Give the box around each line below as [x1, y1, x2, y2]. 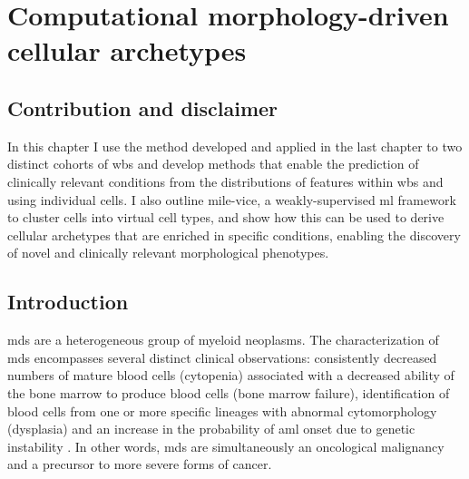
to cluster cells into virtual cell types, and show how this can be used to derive [7, 208, 445, 227]
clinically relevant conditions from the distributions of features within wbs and [7, 171, 444, 191]
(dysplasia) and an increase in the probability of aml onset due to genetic [7, 419, 415, 438]
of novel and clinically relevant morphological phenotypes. [7, 243, 329, 262]
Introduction [7, 288, 129, 316]
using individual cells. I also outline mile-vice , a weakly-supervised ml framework [7, 190, 456, 209]
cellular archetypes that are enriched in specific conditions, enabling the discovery [7, 225, 461, 244]
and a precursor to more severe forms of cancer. [7, 455, 272, 474]
